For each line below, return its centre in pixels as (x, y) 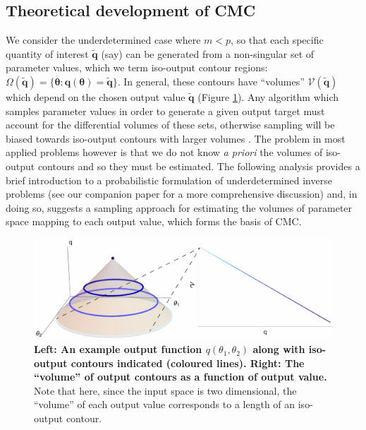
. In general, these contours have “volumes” (211, 81)
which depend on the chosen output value (96, 96)
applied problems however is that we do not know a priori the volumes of (164, 152)
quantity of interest (47, 53)
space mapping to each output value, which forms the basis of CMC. (154, 221)
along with (279, 349)
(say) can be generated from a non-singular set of (208, 53)
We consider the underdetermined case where (103, 40)
